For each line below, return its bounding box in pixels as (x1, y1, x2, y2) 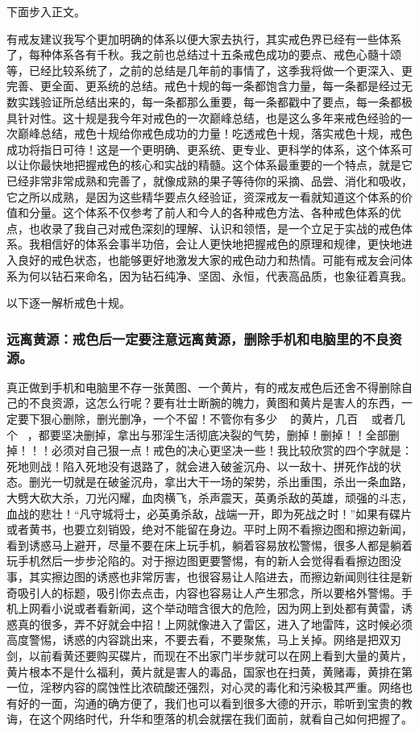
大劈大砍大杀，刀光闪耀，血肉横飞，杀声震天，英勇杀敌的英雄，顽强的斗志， (6, 489, 413, 505)
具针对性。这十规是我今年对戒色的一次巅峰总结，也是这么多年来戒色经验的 (6, 109, 401, 126)
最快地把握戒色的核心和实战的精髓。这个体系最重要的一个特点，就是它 (39, 156, 413, 173)
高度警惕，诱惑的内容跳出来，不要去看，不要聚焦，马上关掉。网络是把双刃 (6, 631, 401, 648)
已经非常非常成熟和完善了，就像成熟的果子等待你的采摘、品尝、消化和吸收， (6, 172, 413, 189)
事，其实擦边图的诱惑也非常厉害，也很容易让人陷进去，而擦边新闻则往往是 (6, 568, 401, 584)
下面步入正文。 (6, 3, 85, 19)
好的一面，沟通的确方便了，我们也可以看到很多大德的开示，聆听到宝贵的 (17, 694, 401, 711)
